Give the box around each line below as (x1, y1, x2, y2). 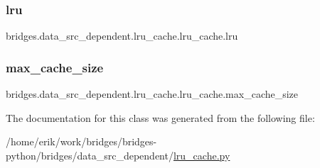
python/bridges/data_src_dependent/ (6, 147, 174, 162)
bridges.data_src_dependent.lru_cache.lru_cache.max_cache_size (6, 86, 299, 101)
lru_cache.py (173, 147, 230, 162)
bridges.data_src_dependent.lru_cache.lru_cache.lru (6, 28, 238, 43)
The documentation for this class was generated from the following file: (6, 110, 315, 125)
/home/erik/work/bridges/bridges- (6, 134, 157, 149)
